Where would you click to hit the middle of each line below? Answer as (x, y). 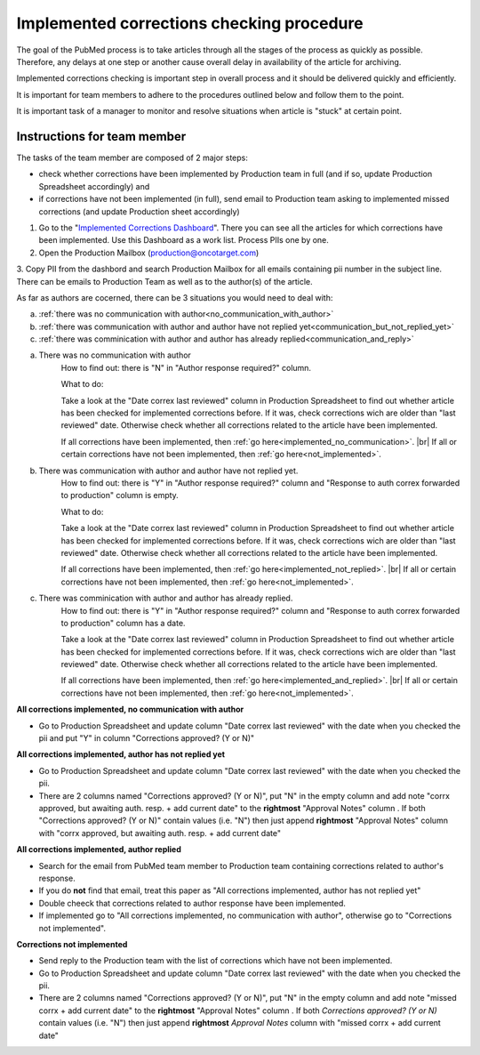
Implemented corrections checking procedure (190, 23)
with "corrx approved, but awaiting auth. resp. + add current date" (160, 833)
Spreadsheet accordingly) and (94, 186)
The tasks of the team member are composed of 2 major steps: (132, 158)
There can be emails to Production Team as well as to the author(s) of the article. (164, 281)
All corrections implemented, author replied (99, 850)
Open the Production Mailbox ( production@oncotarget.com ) (149, 253)
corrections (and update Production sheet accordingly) (139, 211)
